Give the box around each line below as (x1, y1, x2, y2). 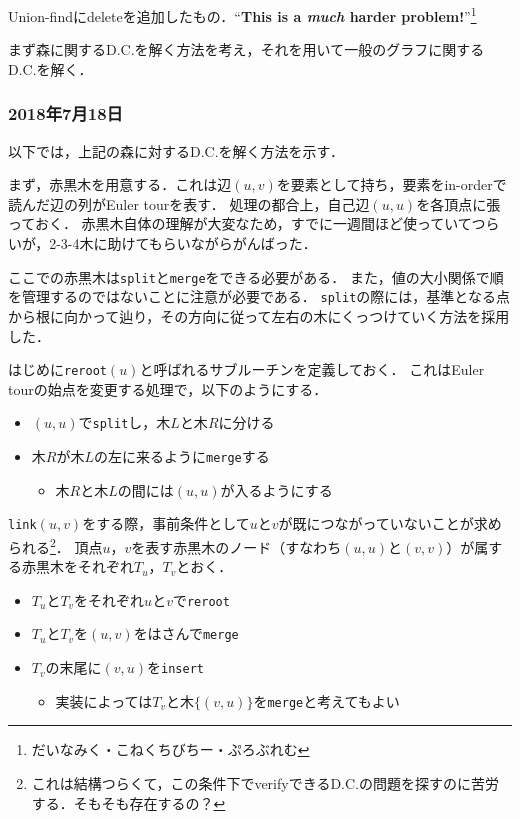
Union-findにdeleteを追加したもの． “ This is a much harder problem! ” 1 (8, 3, 477, 26)
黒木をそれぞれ (35, 556, 134, 577)
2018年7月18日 (8, 101, 123, 126)
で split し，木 (78, 412, 171, 433)
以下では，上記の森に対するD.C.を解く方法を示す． (8, 140, 345, 161)
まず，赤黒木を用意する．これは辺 (8, 174, 232, 195)
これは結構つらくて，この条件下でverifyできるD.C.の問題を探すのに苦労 (31, 773, 499, 793)
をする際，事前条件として (82, 513, 250, 534)
